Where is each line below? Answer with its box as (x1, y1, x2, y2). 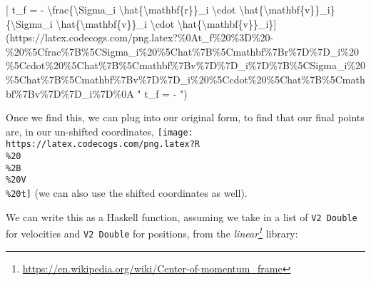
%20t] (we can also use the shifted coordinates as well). (6, 185, 248, 200)
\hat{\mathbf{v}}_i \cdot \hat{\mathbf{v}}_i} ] (56, 16, 277, 31)
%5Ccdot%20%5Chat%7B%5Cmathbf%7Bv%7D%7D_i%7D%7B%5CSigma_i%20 (6, 58, 365, 73)
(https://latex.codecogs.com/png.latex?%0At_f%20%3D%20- (6, 30, 274, 45)
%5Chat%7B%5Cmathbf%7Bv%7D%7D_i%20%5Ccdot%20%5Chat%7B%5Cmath (6, 71, 365, 86)
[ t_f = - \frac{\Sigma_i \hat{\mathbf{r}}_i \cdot (6, 2, 236, 16)
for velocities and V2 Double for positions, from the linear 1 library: (6, 224, 298, 240)
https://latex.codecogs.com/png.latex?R (6, 139, 200, 150)
